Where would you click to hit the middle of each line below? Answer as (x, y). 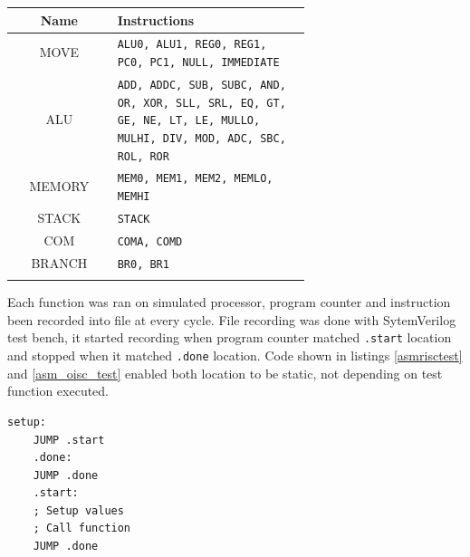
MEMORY (59, 186)
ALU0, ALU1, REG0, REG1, (192, 45)
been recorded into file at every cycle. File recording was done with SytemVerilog (232, 319)
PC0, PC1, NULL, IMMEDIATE (198, 62)
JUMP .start (69, 440)
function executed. (58, 391)
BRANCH (59, 262)
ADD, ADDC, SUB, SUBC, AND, (201, 85)
